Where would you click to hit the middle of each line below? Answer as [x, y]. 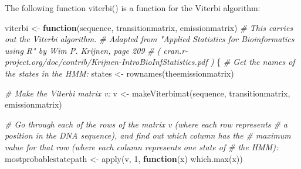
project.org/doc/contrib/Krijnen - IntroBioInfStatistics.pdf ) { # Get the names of [150, 62]
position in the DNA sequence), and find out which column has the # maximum [148, 135]
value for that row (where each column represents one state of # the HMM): [142, 146]
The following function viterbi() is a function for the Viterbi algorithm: [133, 8]
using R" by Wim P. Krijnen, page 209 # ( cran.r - [97, 50]
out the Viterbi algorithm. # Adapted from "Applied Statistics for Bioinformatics [150, 39]
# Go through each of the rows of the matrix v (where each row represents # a [146, 124]
